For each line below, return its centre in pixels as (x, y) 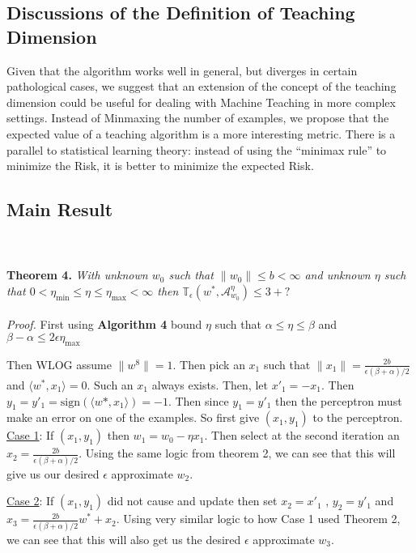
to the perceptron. (358, 417)
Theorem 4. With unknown (77, 275)
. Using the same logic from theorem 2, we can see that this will (237, 453)
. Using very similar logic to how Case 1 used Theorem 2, (258, 519)
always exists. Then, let (210, 385)
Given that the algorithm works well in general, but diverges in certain (182, 70)
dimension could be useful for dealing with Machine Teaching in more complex (201, 102)
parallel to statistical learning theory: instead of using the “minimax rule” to (197, 149)
